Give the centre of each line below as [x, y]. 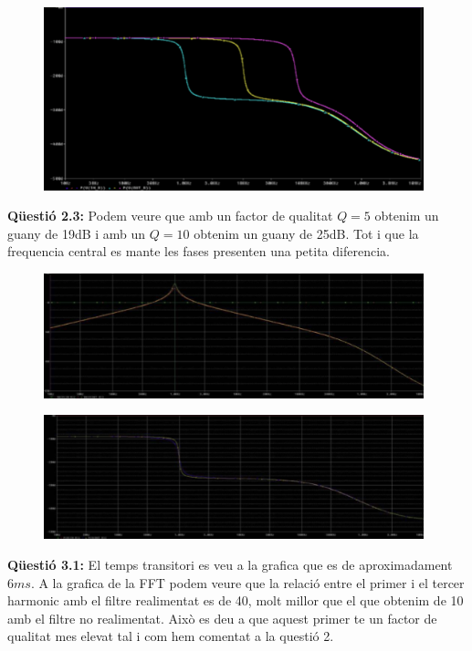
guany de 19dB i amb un [77, 233]
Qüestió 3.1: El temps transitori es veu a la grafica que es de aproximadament [230, 564]
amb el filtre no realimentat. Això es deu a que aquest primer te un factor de [222, 618]
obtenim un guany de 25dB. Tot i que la [306, 233]
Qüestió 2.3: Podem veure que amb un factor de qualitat [170, 216]
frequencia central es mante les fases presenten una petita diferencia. [199, 251]
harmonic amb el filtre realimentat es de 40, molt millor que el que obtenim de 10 [236, 600]
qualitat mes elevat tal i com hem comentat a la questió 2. [171, 636]
